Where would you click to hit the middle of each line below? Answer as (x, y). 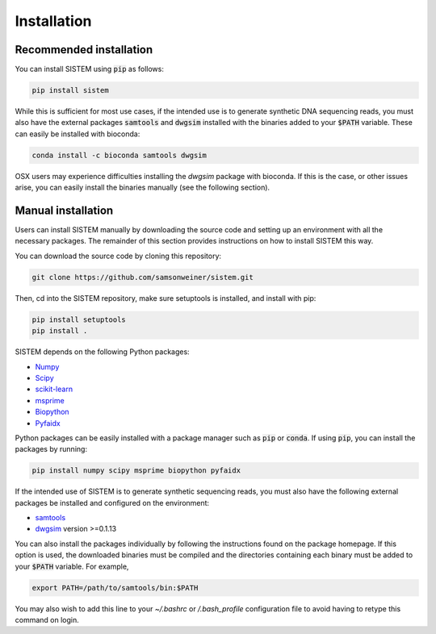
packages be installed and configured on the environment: (112, 503)
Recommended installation (84, 50)
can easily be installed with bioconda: (78, 134)
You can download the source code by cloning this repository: (118, 256)
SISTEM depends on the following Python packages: (102, 352)
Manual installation (64, 210)
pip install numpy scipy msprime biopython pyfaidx (136, 471)
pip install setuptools (79, 319)
